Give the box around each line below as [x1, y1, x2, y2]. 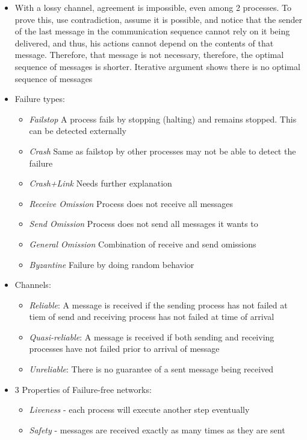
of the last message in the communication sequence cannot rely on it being [14, 25, 290, 37]
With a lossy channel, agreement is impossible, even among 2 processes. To [14, 1, 291, 13]
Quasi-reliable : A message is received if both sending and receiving [29, 330, 274, 343]
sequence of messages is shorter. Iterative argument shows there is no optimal [14, 60, 300, 72]
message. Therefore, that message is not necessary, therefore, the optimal [14, 48, 284, 61]
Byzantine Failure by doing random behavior [29, 258, 194, 270]
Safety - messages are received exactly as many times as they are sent [29, 423, 285, 436]
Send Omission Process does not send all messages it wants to [29, 217, 258, 230]
